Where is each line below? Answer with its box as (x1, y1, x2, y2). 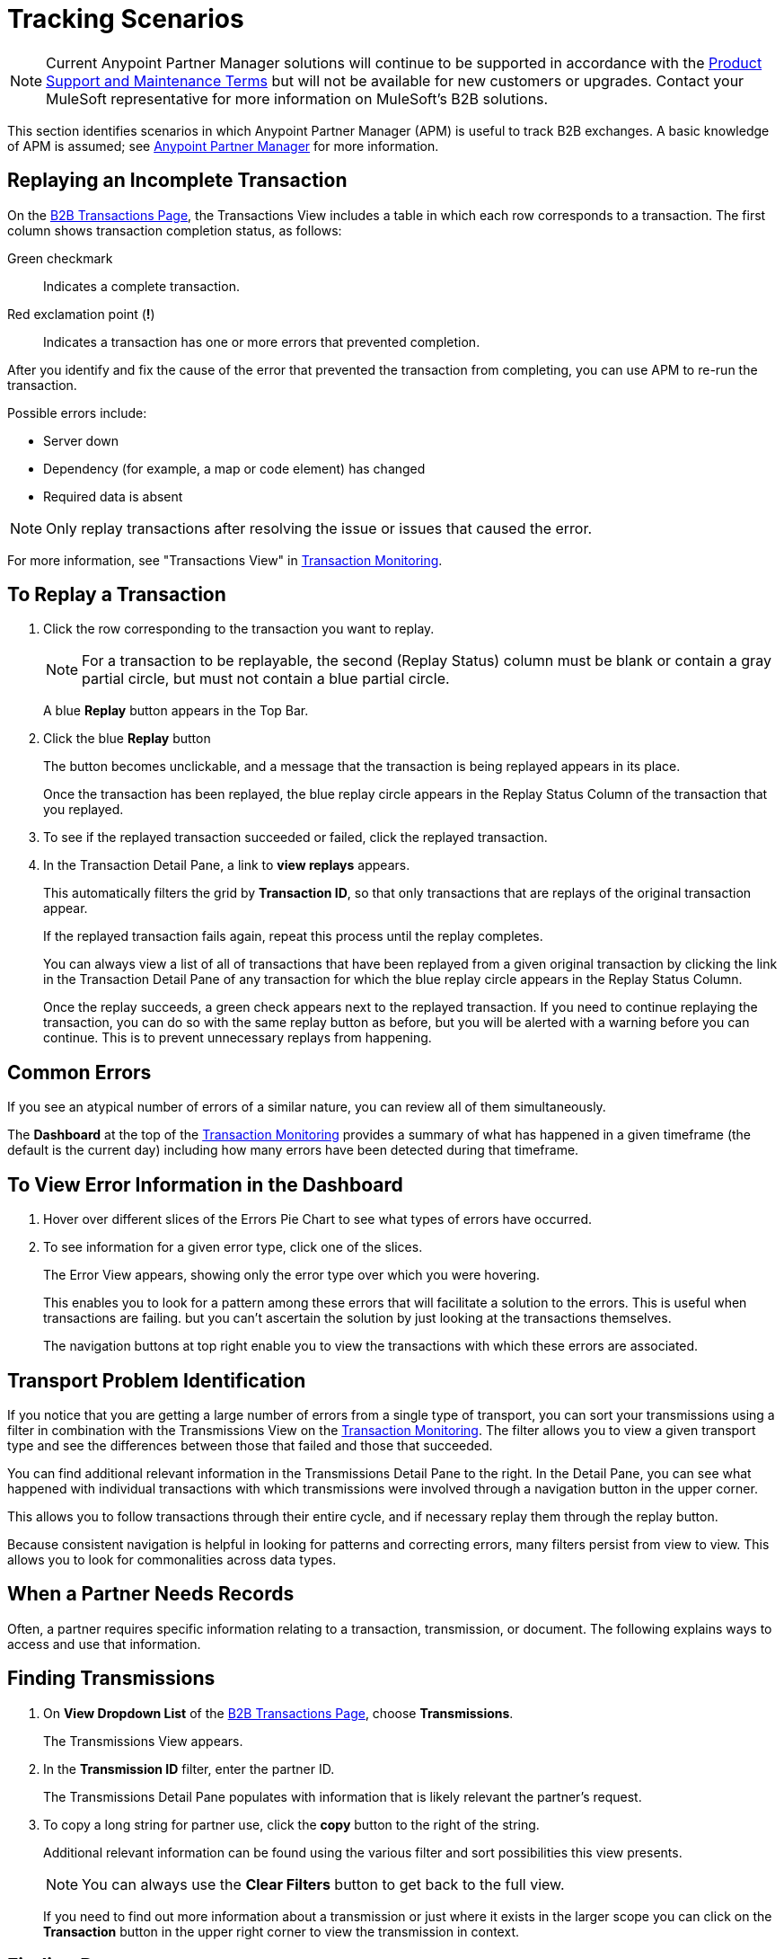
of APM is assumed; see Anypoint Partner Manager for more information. (7, 137, 439, 154)
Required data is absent (43, 488, 183, 504)
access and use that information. (7, 1635, 201, 1652)
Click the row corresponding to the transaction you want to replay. (43, 621, 435, 637)
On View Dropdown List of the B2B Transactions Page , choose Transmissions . (43, 1705, 514, 1721)
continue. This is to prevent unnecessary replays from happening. (43, 1030, 432, 1046)
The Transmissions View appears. (43, 1733, 243, 1749)
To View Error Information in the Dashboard (7, 1173, 403, 1196)
